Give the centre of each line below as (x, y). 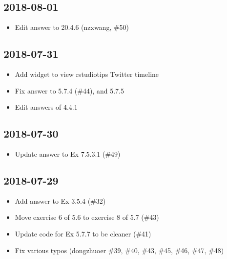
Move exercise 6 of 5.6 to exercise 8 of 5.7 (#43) (87, 217)
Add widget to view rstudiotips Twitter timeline (87, 74)
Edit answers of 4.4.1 (46, 107)
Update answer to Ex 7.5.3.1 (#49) (68, 153)
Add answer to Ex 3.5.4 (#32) (60, 200)
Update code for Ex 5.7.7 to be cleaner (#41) (83, 233)
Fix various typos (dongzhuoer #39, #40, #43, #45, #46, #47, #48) (119, 250)
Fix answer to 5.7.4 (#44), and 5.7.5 (69, 90)
